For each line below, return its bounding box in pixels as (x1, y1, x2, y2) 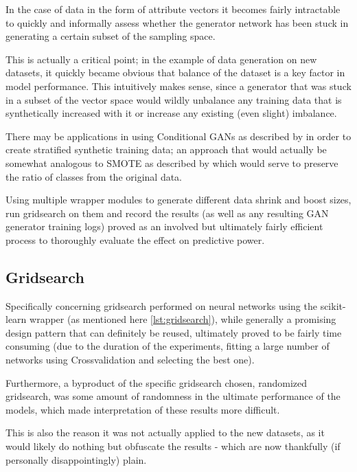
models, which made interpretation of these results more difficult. (5, 402, 280, 416)
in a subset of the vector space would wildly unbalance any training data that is (5, 92, 342, 106)
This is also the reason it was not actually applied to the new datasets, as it (5, 425, 325, 440)
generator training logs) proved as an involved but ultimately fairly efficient (5, 219, 323, 234)
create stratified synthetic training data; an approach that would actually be (5, 142, 327, 157)
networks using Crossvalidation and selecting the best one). (5, 352, 255, 367)
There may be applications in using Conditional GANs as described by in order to (5, 128, 352, 143)
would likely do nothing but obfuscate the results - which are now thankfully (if (5, 439, 341, 453)
